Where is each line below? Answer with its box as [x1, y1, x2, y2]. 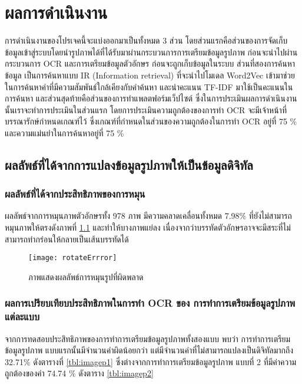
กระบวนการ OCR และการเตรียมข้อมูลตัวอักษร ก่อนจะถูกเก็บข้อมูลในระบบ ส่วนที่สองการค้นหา [5, 57, 296, 70]
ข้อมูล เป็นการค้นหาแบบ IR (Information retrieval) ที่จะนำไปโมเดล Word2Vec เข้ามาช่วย [5, 68, 296, 81]
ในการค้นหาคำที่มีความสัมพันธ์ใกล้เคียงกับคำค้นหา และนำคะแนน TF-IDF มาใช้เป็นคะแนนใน [5, 80, 293, 93]
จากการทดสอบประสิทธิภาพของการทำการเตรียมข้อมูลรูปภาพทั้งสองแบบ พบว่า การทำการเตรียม [5, 332, 291, 344]
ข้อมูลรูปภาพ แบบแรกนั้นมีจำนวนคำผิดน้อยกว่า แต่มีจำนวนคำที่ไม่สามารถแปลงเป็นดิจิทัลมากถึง [5, 344, 294, 356]
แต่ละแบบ [5, 309, 39, 324]
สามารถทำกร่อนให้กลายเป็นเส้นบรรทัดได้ [5, 232, 129, 245]
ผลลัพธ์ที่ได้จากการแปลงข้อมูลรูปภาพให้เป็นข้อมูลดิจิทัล [5, 155, 253, 173]
